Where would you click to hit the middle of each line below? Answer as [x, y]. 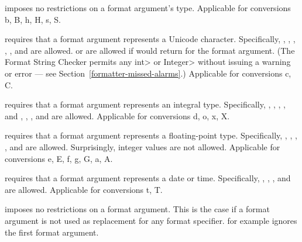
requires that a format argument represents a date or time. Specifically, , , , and [148, 178]
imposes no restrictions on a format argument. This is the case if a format [137, 209]
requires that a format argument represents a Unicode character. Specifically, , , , [150, 39]
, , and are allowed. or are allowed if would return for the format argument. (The [150, 50]
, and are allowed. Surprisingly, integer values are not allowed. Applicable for [143, 146]
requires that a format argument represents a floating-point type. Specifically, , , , [151, 135]
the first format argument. [52, 232]
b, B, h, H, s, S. [33, 19]
